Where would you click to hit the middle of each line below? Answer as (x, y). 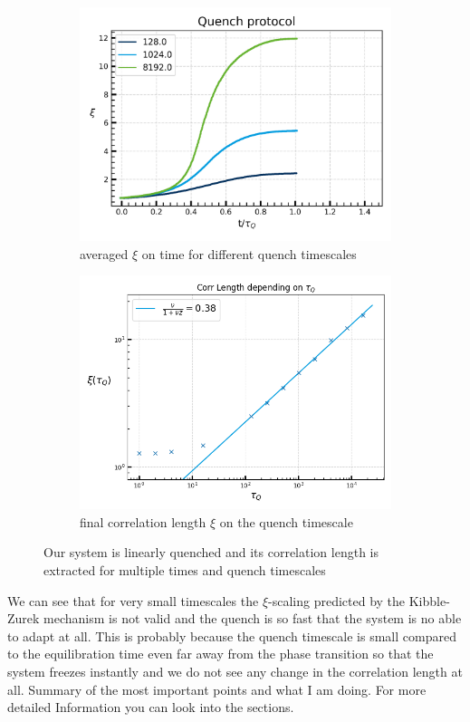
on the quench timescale (286, 521)
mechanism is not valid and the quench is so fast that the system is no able (253, 618)
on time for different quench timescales (249, 253)
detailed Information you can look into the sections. (151, 707)
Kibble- (429, 600)
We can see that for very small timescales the (133, 600)
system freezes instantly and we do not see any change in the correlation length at (235, 671)
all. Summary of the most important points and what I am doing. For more (217, 689)
